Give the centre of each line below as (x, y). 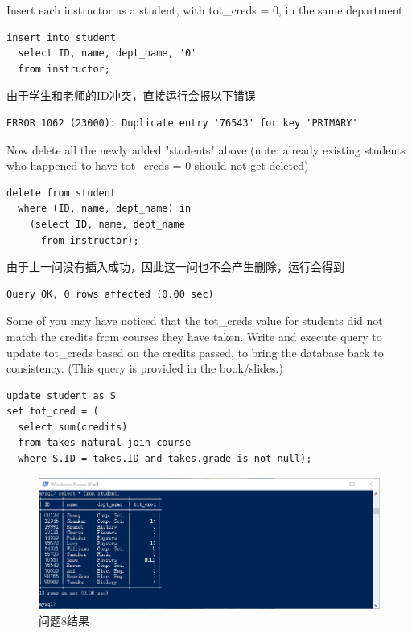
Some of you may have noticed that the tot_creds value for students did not (195, 321)
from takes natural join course (105, 443)
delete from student (62, 193)
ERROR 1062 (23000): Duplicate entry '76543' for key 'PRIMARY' (182, 123)
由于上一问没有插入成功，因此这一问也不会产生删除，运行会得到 (175, 267)
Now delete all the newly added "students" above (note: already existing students (206, 149)
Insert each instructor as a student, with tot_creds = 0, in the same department (205, 10)
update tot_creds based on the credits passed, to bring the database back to (195, 352)
